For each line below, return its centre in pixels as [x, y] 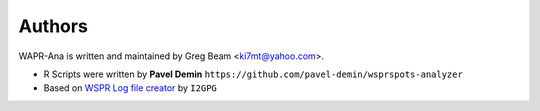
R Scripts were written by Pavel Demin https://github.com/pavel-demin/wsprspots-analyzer [253, 74]
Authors [53, 26]
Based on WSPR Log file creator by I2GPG [130, 88]
